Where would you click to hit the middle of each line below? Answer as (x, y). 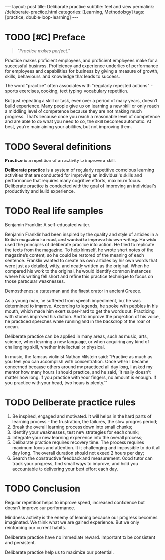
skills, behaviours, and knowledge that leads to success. (62, 76)
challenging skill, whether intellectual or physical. (55, 347)
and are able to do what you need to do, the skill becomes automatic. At (78, 121)
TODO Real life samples (54, 211)
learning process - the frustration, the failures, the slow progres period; (85, 421)
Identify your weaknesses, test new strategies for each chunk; (76, 432)
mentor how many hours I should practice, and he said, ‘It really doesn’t (78, 372)
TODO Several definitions (58, 147)
